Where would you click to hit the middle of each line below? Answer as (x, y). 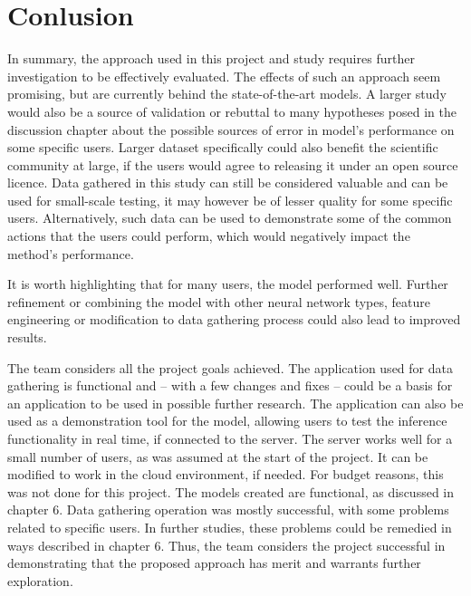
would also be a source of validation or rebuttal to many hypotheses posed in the (232, 111)
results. (27, 337)
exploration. (40, 580)
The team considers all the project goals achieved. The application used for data (230, 367)
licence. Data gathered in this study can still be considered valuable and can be (228, 183)
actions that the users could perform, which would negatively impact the (209, 236)
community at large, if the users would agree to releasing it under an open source (233, 164)
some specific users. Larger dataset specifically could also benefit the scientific (223, 147)
